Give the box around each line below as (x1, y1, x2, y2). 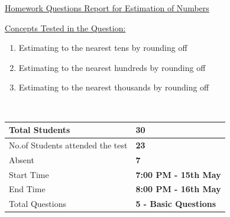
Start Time (9, 168, 49, 180)
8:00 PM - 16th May (135, 183, 221, 195)
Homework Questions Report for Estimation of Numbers (5, 2, 209, 14)
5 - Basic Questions (135, 197, 216, 210)
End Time (9, 183, 46, 195)
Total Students (9, 124, 70, 136)
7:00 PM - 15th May (135, 168, 221, 180)
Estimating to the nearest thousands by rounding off (18, 81, 209, 93)
